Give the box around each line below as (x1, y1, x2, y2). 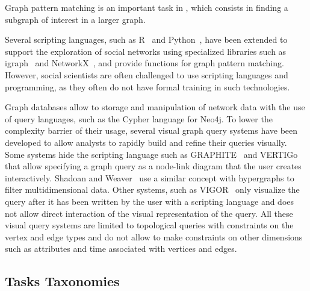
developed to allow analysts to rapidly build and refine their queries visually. (5, 136, 287, 148)
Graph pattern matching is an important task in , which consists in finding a (5, 1, 288, 13)
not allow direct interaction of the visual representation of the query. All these (5, 207, 293, 219)
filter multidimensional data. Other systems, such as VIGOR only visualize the (5, 183, 300, 196)
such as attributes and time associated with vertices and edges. (5, 242, 237, 255)
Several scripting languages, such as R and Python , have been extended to (5, 33, 288, 46)
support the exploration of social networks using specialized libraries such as (5, 45, 287, 57)
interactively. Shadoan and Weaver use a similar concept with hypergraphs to (5, 171, 294, 184)
